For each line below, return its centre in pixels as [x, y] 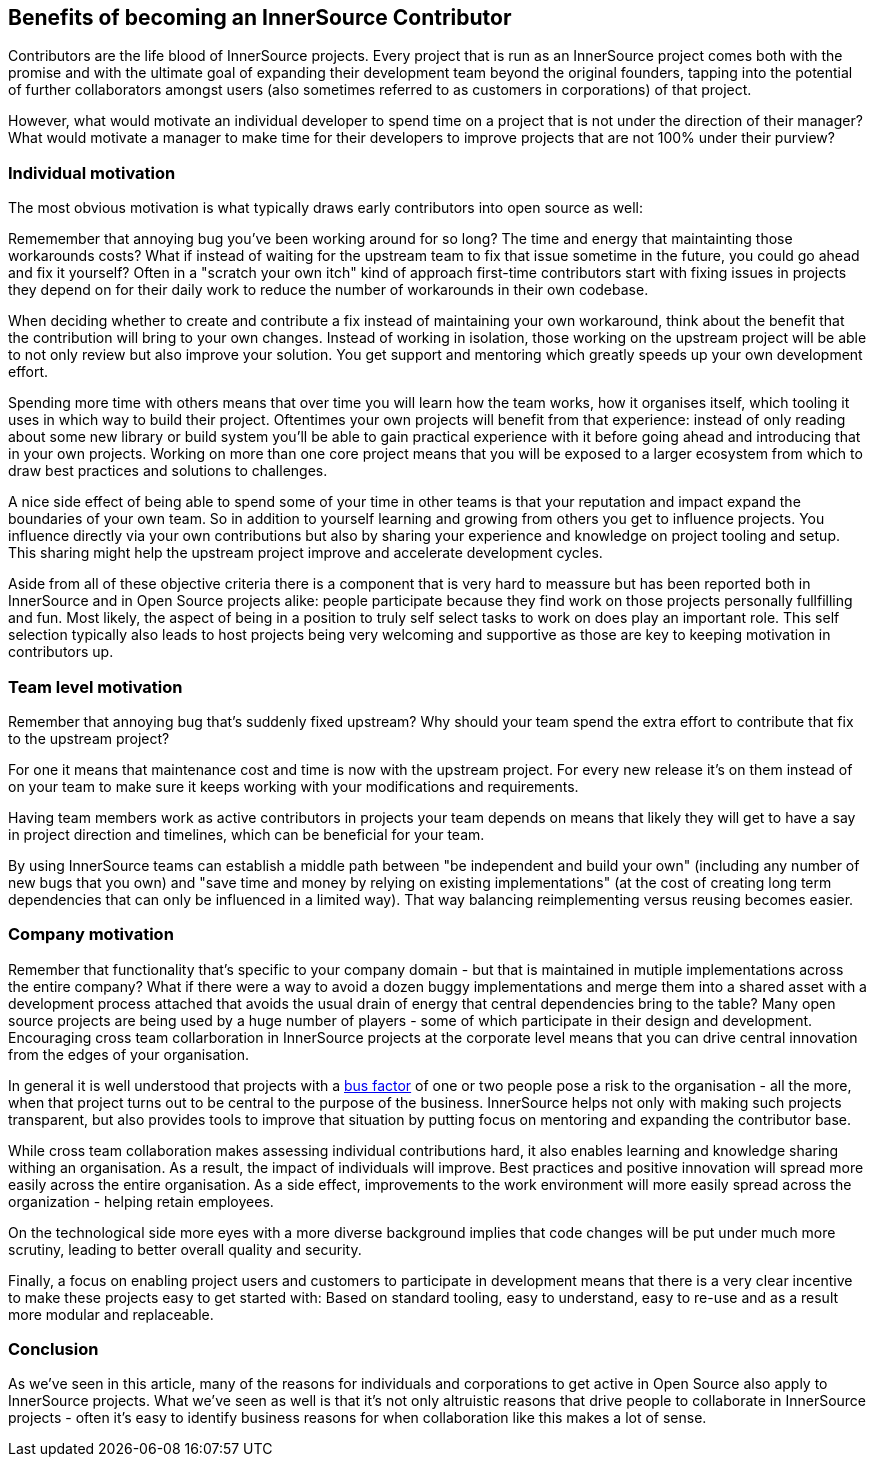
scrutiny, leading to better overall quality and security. [185, 1249]
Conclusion [53, 1349]
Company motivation [91, 934]
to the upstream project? [89, 738]
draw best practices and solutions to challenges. [168, 471]
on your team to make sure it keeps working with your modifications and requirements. [293, 786]
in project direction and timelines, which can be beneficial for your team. [246, 834]
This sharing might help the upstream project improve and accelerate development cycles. [305, 553]
